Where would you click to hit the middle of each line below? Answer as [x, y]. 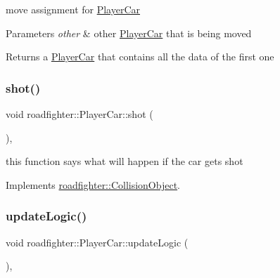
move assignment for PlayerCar [73, 9]
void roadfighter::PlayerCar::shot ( [79, 114]
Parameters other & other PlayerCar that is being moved [129, 33]
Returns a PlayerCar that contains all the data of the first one [140, 57]
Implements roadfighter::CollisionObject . [93, 184]
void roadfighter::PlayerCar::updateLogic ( [97, 242]
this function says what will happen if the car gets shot [125, 161]
